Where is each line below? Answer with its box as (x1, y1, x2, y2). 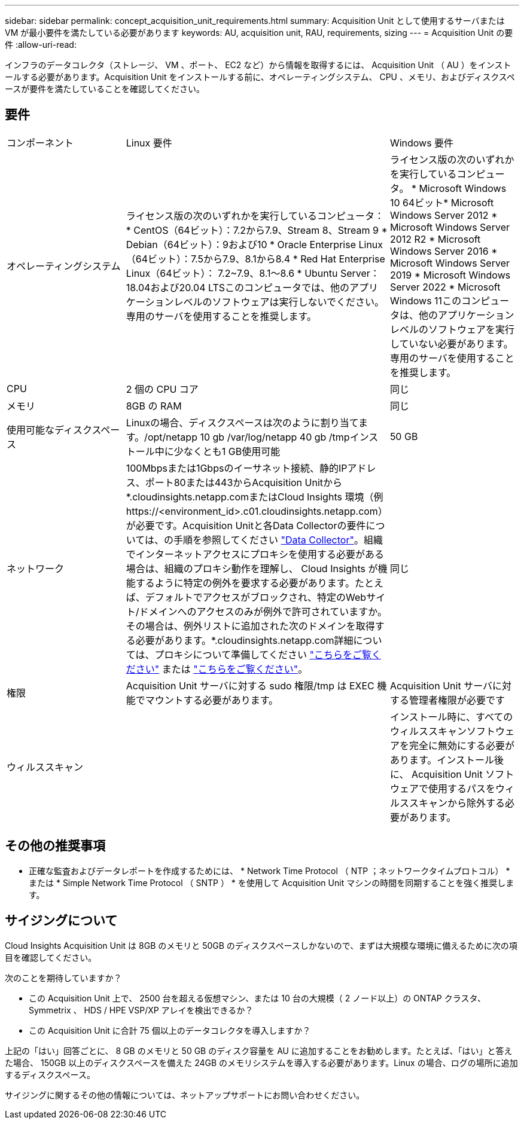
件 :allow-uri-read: (5, 39, 77, 50)
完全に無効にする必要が (409, 739, 515, 752)
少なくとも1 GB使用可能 (173, 445, 281, 457)
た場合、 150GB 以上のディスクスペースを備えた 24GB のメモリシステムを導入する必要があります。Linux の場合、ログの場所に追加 (5, 1057, 518, 1068)
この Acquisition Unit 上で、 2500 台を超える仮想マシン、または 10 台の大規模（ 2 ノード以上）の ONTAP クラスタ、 (29, 992, 486, 1003)
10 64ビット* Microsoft (389, 196, 494, 209)
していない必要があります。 (389, 337, 513, 350)
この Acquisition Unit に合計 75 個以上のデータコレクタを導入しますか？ (29, 1025, 311, 1036)
